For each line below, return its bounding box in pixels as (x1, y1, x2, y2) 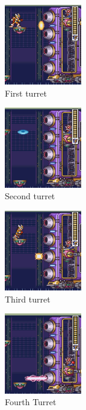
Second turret (5, 190, 55, 202)
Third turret (5, 292, 51, 305)
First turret (5, 86, 48, 99)
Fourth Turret (5, 396, 57, 408)
